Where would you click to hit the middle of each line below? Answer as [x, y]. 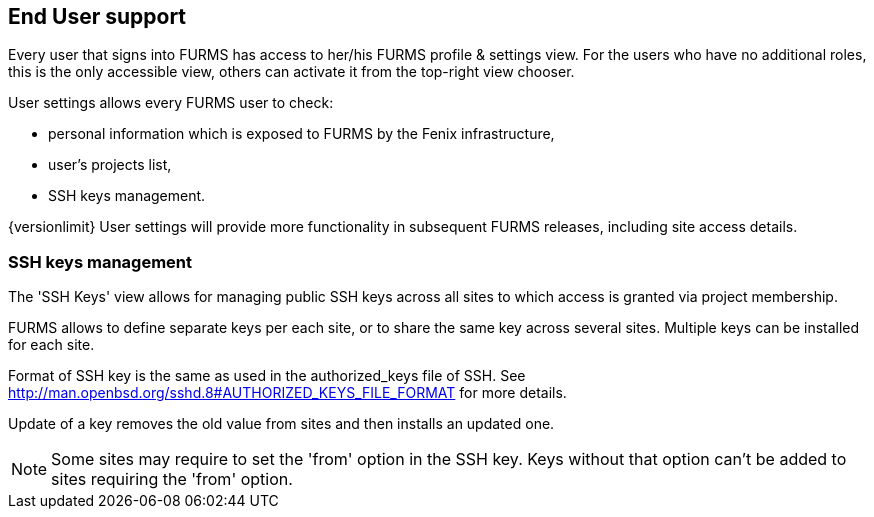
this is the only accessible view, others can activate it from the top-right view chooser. [291, 72]
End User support [97, 16]
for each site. [51, 345]
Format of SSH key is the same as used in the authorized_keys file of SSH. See [267, 376]
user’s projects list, [110, 165]
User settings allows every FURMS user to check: [171, 103]
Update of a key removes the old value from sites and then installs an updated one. [281, 424]
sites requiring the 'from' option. [172, 479]
